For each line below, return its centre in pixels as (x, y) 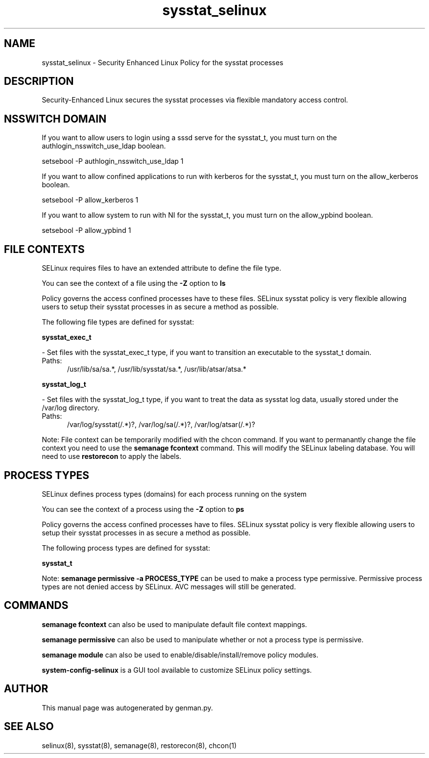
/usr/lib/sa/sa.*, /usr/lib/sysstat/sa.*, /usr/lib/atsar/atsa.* (157, 369)
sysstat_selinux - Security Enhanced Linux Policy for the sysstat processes (163, 62)
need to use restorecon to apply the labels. (112, 456)
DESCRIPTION (39, 81)
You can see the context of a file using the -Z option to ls (134, 283)
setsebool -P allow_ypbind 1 (86, 230)
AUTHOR (26, 689)
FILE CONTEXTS (44, 249)
